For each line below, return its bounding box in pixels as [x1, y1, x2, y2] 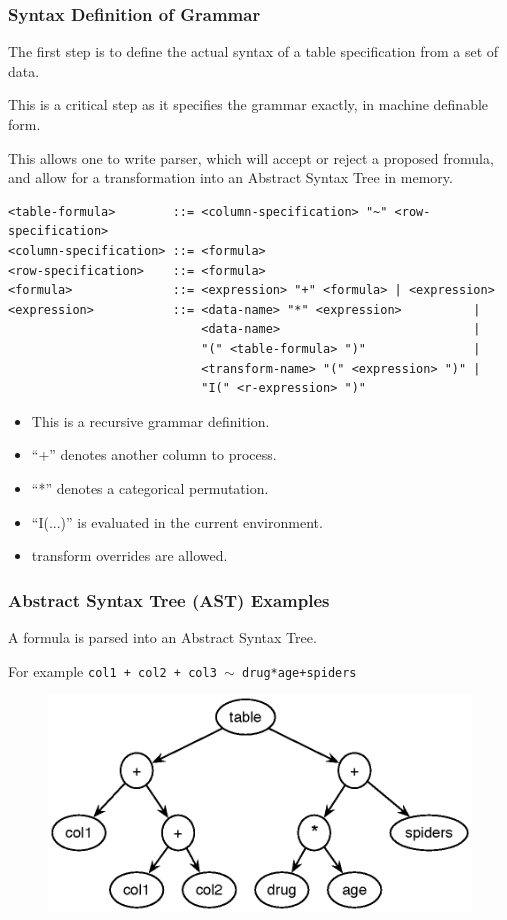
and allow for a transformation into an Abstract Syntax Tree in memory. [8, 167, 453, 188]
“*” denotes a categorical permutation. [31, 477, 269, 498]
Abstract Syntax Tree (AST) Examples [8, 587, 330, 612]
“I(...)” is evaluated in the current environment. [31, 511, 323, 532]
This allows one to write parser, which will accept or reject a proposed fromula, [8, 147, 494, 168]
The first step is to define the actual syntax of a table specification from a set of [8, 41, 499, 62]
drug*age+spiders [241, 665, 357, 680]
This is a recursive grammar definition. [31, 410, 270, 431]
